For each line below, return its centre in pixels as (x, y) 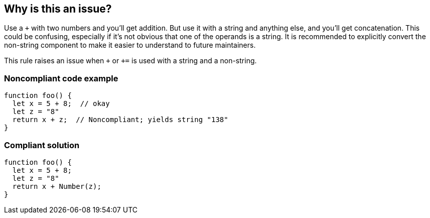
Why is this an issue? (58, 9)
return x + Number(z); (57, 186)
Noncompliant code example (61, 78)
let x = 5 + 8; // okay (61, 104)
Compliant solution (42, 145)
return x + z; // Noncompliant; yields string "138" (120, 120)
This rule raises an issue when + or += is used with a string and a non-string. (130, 61)
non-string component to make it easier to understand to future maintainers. (130, 45)
